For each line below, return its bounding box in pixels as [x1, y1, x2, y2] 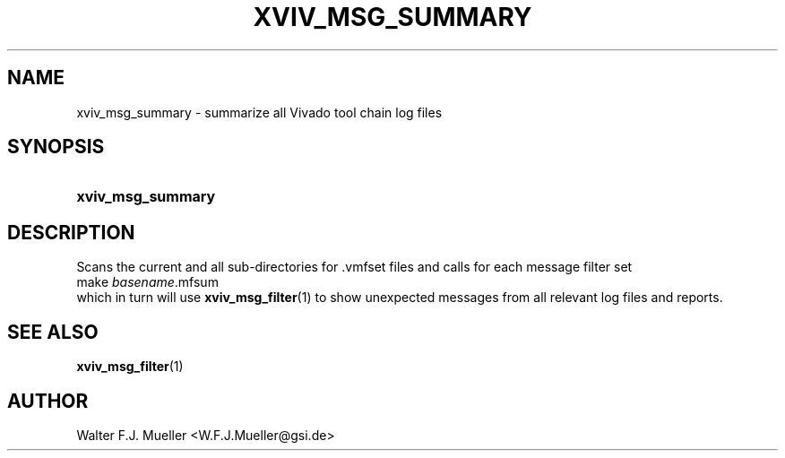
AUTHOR [7, 389, 89, 412]
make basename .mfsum [76, 274, 219, 290]
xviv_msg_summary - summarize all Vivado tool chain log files [76, 104, 443, 120]
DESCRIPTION [7, 220, 135, 244]
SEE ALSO [7, 320, 99, 343]
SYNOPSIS [7, 135, 105, 159]
